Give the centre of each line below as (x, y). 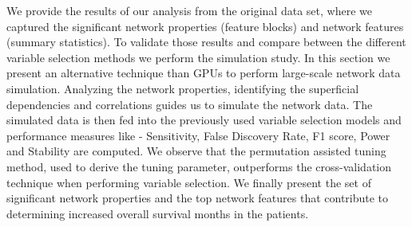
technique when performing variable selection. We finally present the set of (189, 182)
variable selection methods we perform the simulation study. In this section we (198, 57)
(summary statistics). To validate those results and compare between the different (206, 42)
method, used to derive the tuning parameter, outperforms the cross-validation (199, 166)
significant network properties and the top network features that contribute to (198, 198)
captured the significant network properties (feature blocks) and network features (205, 26)
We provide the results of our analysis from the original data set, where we (189, 10)
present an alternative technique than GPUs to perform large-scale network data (204, 73)
